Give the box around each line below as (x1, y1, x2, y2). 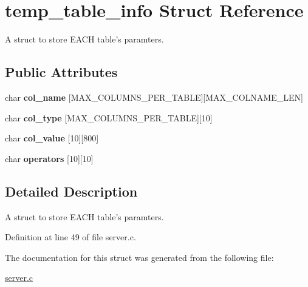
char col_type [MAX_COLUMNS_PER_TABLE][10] (5, 111, 213, 124)
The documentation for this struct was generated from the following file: (5, 251, 274, 263)
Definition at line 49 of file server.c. (5, 231, 136, 243)
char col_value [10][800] (5, 132, 99, 144)
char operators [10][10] (5, 152, 94, 164)
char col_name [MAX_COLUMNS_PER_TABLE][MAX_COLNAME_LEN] (5, 90, 303, 103)
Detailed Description (5, 181, 138, 200)
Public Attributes (5, 62, 118, 81)
